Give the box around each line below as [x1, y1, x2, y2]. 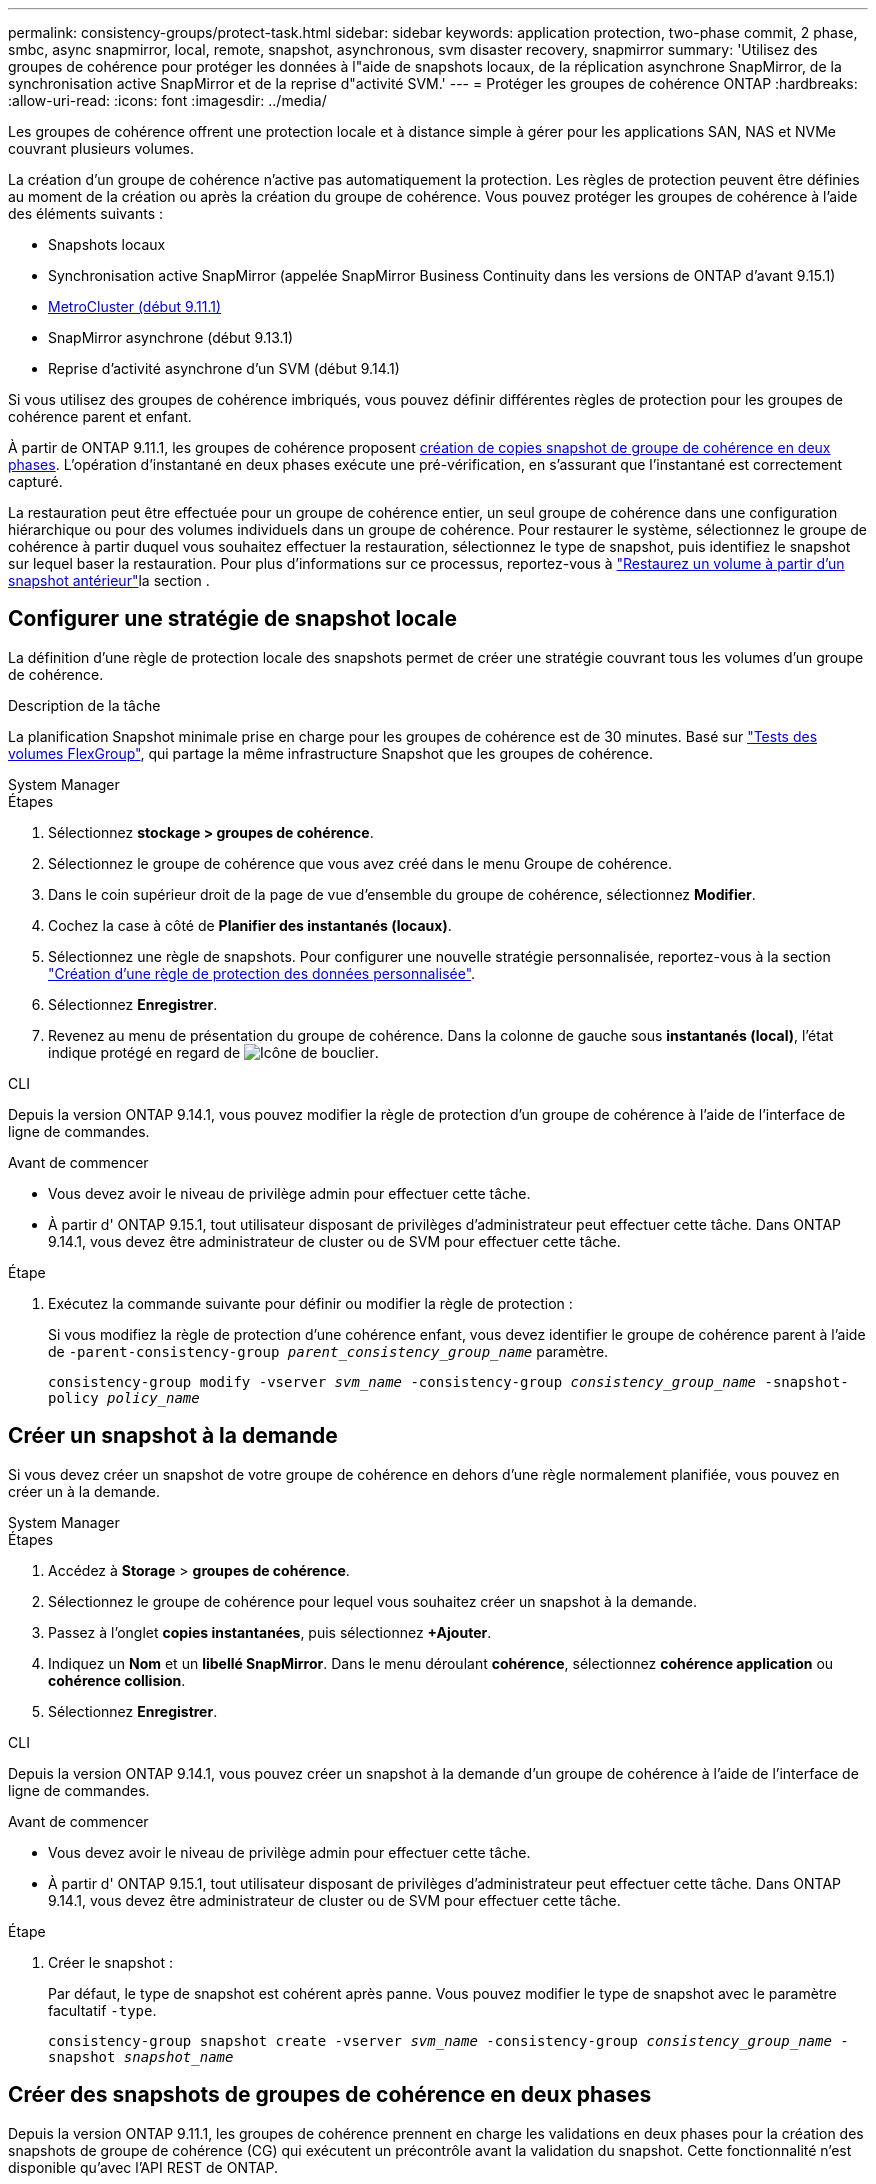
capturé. [8, 473, 63, 490]
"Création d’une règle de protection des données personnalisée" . [48, 964, 476, 982]
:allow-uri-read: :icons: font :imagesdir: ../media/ [8, 92, 327, 109]
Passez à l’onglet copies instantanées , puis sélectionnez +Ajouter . [48, 1623, 492, 1641]
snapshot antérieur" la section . [8, 572, 210, 589]
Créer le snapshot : [48, 1953, 173, 1971]
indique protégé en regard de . [48, 1043, 379, 1061]
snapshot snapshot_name [48, 2048, 234, 2065]
